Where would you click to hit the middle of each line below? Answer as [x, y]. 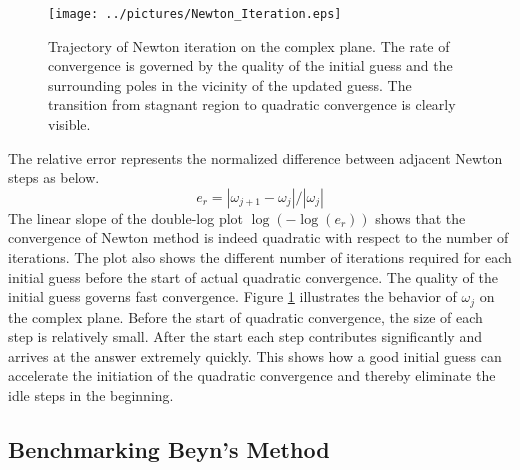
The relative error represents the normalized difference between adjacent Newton [255, 157]
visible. [69, 124]
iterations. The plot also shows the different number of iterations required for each [260, 257]
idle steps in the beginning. [91, 395]
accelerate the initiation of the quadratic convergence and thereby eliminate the [252, 375]
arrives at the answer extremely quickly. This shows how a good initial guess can [255, 355]
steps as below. [54, 177]
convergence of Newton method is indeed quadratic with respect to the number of [258, 237]
